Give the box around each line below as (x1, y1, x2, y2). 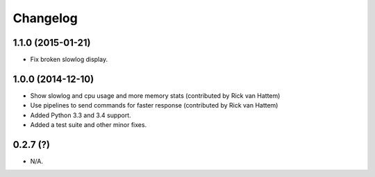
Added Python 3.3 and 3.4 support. (30, 111, 131, 119)
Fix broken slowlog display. (30, 56, 108, 64)
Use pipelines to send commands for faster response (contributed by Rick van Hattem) (30, 101, 278, 110)
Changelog (12, 10, 78, 26)
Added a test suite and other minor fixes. (30, 121, 147, 129)
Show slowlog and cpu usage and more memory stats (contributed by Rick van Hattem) (30, 91, 281, 100)
